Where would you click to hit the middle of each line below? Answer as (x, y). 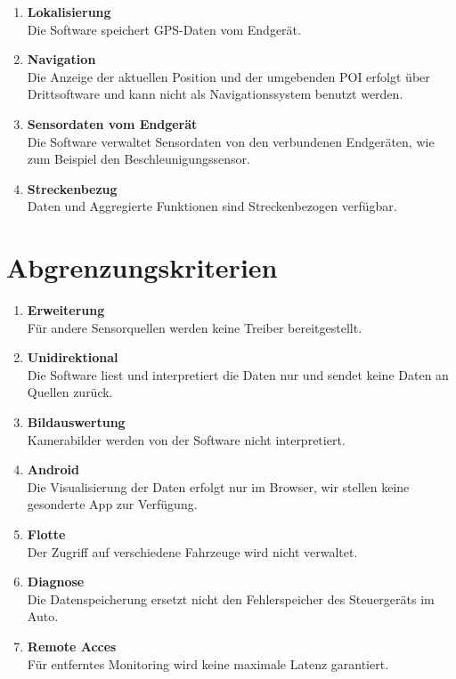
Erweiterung (66, 310)
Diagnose (56, 582)
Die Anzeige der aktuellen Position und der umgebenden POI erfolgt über (228, 76)
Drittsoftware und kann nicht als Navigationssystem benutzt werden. (215, 94)
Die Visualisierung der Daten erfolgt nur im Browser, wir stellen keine (218, 486)
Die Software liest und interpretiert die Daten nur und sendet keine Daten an (238, 374)
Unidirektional (73, 357)
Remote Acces (72, 646)
